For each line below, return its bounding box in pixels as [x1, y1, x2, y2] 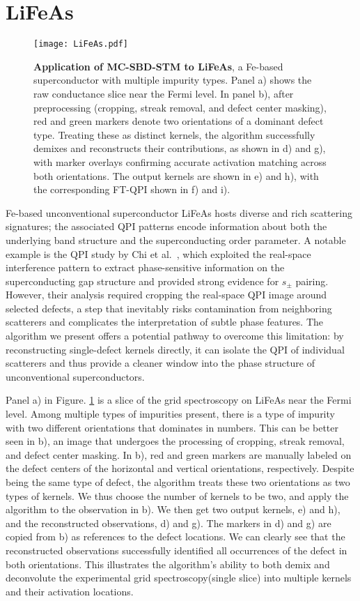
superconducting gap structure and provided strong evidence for [6, 273, 279, 288]
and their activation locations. [6, 584, 134, 598]
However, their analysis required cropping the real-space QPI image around [6, 287, 327, 302]
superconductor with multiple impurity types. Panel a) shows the [33, 73, 312, 87]
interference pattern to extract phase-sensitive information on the [6, 260, 285, 275]
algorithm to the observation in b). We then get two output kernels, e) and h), [6, 502, 341, 517]
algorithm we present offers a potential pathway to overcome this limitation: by [6, 328, 344, 343]
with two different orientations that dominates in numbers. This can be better [6, 420, 339, 434]
